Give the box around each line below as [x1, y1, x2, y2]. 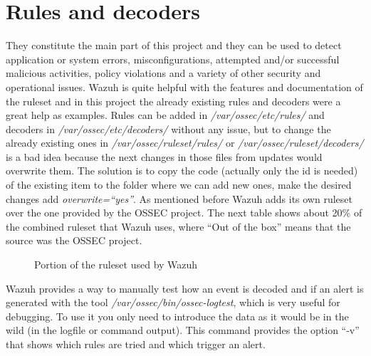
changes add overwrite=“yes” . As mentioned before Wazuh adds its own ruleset [6, 191, 352, 206]
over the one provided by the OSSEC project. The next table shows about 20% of [6, 205, 362, 220]
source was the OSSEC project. [6, 233, 142, 248]
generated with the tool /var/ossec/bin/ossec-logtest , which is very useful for [6, 295, 340, 310]
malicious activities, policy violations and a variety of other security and [6, 66, 321, 80]
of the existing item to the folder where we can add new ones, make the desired [6, 177, 352, 192]
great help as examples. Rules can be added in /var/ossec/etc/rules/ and [6, 108, 325, 122]
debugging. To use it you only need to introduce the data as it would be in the [6, 308, 349, 323]
